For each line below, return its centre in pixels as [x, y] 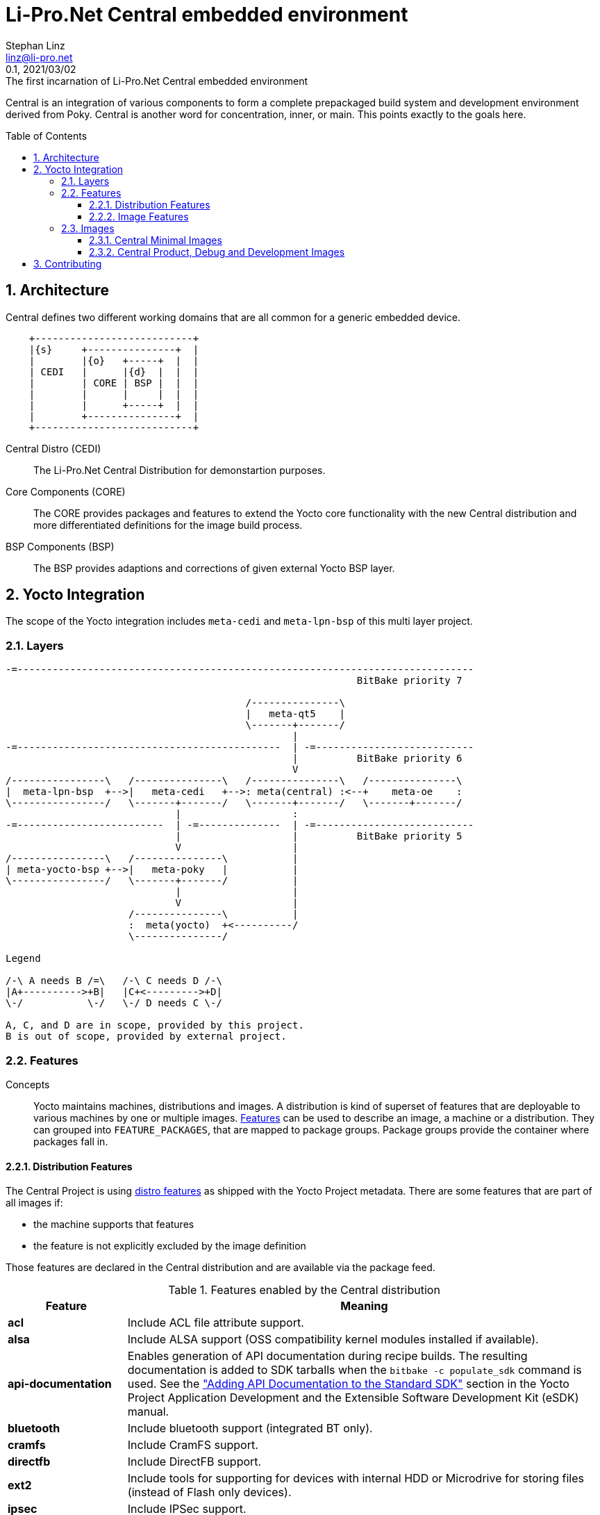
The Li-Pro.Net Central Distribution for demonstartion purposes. [180, 470]
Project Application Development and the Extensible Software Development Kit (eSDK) [353, 1398]
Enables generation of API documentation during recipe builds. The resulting [327, 1356]
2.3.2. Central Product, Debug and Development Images [217, 252]
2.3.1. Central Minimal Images [156, 240]
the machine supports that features [114, 1225]
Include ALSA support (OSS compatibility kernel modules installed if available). [333, 1340]
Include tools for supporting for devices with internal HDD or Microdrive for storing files [356, 1479]
